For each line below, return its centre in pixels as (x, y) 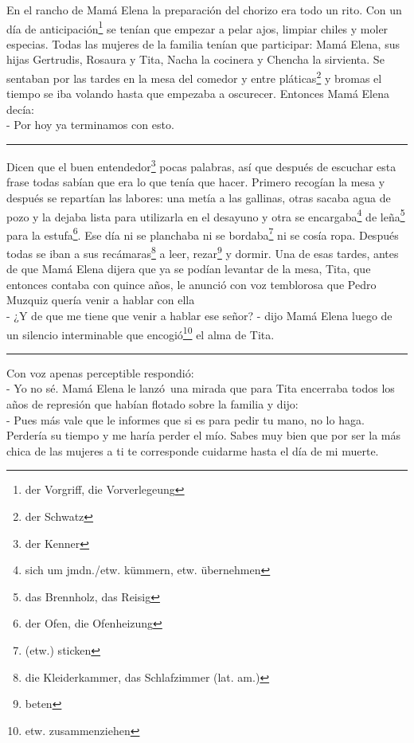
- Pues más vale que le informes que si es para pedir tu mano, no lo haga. (186, 419)
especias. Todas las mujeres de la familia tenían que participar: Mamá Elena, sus (203, 43)
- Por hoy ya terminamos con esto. (90, 125)
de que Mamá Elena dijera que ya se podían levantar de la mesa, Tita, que (189, 269)
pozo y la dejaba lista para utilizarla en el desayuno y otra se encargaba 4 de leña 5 (206, 215)
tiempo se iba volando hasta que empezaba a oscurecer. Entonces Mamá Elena (198, 94)
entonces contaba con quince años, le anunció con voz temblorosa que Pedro (191, 284)
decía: (20, 109)
